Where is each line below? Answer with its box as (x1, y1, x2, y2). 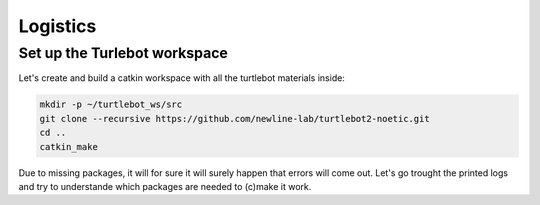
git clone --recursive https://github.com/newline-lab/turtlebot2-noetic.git (39, 113, 430, 124)
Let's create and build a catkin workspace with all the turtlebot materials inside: (18, 72, 345, 84)
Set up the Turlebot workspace (18, 44, 229, 62)
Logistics (18, 15, 97, 37)
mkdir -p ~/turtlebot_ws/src (39, 99, 183, 110)
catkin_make (39, 141, 99, 152)
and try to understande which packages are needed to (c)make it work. (18, 180, 312, 192)
